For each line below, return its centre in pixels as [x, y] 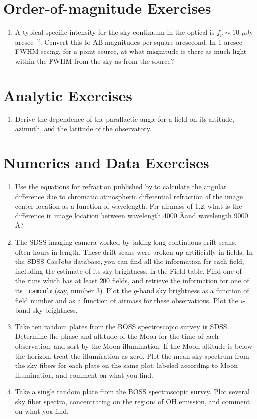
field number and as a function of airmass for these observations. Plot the [127, 300]
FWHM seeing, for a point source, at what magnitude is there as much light [131, 51]
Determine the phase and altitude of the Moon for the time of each [117, 336]
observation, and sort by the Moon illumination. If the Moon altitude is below [134, 345]
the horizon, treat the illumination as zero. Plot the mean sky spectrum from [132, 355]
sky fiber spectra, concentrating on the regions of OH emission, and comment [132, 401]
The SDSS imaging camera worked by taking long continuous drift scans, [126, 241]
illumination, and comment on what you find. [84, 375]
